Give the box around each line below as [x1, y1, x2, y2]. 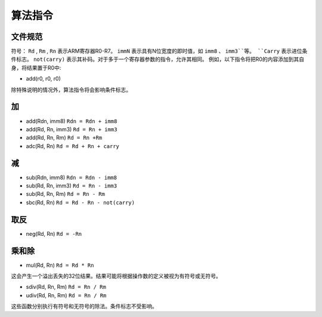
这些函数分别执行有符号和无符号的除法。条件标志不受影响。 [11, 303, 157, 310]
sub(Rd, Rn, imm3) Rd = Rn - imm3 [26, 182, 117, 189]
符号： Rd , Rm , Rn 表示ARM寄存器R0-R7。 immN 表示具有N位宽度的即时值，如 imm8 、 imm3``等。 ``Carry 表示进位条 [11, 48, 308, 55]
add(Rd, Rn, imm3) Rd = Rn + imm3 [26, 125, 117, 133]
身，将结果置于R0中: [11, 64, 61, 71]
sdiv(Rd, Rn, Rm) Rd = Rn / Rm [26, 284, 107, 291]
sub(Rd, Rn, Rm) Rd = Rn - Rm [26, 190, 106, 198]
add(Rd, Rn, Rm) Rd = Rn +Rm [26, 134, 103, 141]
